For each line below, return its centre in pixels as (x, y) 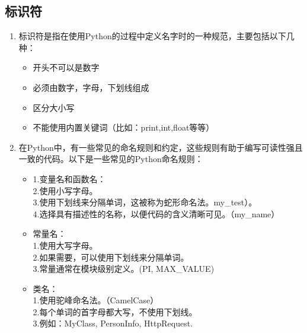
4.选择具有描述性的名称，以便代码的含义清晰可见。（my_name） (156, 213)
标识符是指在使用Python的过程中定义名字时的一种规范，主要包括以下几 (156, 36)
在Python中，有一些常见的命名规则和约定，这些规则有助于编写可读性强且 (161, 147)
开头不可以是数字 (66, 67)
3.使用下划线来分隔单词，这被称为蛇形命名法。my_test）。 (145, 202)
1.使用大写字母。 (65, 245)
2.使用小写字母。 (65, 190)
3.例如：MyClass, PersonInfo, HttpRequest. (113, 323)
